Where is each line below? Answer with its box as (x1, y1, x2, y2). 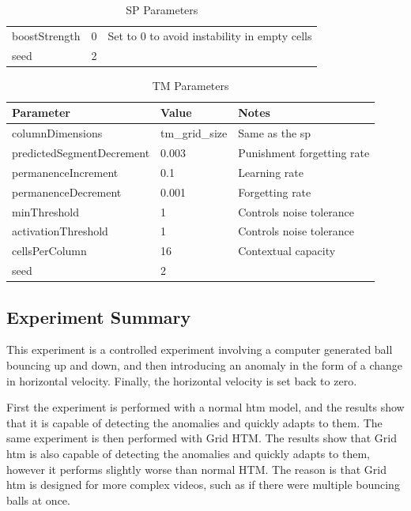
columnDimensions (12, 125, 103, 141)
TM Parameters (152, 77, 229, 93)
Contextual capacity (238, 242, 336, 259)
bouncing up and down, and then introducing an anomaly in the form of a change (6, 357, 403, 374)
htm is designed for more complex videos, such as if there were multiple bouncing (6, 476, 400, 493)
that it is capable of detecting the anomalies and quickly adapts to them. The (6, 414, 383, 430)
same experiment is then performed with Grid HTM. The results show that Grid (6, 430, 397, 446)
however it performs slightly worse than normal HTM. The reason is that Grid (6, 460, 387, 477)
